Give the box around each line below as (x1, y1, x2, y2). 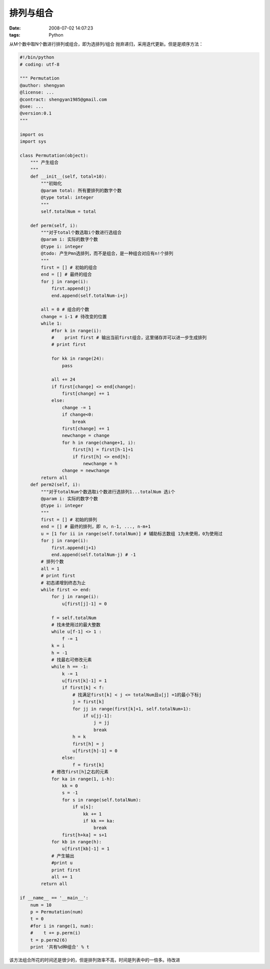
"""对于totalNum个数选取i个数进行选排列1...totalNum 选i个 (40, 489, 175, 495)
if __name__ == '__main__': (19, 895, 88, 901)
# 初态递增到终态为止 (40, 580, 86, 586)
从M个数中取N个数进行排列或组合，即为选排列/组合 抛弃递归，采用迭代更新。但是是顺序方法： (9, 41, 203, 47)
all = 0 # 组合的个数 (40, 307, 89, 312)
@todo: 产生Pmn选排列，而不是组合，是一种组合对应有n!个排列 (40, 251, 173, 256)
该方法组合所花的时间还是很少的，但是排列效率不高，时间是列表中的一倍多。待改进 (9, 956, 180, 963)
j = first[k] (72, 699, 104, 705)
